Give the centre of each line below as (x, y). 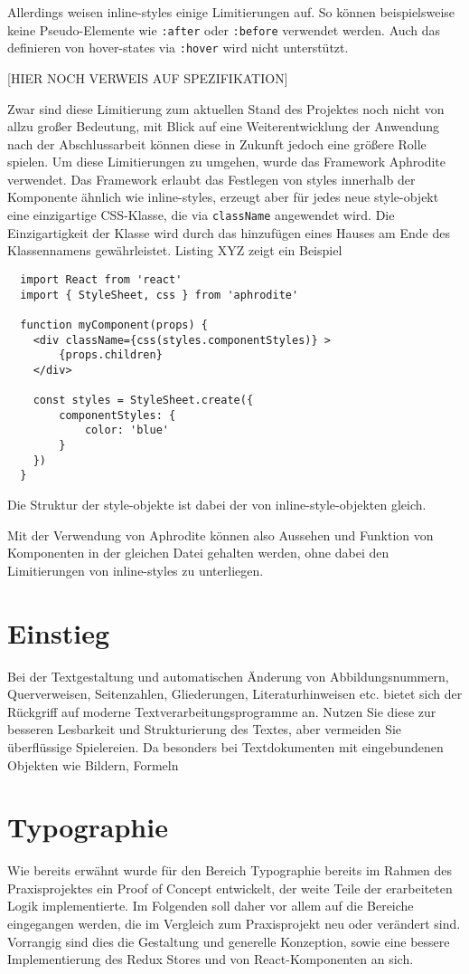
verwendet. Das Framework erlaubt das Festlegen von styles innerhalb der (211, 179)
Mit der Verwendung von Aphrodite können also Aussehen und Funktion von (220, 535)
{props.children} (111, 355)
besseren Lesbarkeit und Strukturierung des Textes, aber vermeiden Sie (205, 729)
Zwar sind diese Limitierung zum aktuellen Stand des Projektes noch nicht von (226, 108)
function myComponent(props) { (114, 325)
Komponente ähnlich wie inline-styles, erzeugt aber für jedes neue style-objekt (223, 197)
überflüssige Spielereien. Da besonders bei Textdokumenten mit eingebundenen (225, 746)
